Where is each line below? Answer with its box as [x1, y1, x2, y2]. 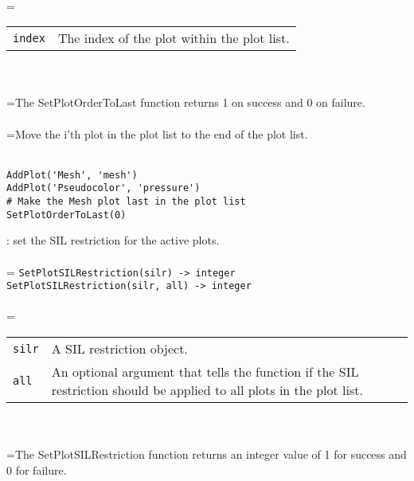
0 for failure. [6, 461, 67, 478]
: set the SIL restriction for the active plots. [6, 232, 220, 248]
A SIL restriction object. [51, 339, 188, 358]
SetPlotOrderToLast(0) [6, 209, 127, 221]
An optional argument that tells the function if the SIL [51, 362, 359, 381]
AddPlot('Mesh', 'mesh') [6, 169, 138, 181]
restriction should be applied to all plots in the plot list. [51, 381, 363, 400]
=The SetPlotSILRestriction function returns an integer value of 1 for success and [6, 446, 407, 463]
